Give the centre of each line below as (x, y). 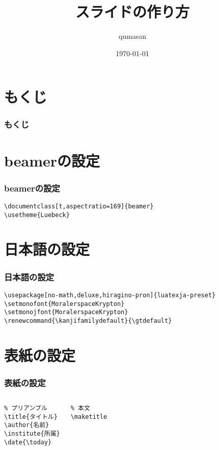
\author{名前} (27, 425)
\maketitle (89, 417)
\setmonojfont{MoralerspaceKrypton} (66, 312)
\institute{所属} (32, 434)
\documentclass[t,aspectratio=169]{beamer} (79, 206)
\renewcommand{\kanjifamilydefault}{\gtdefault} (88, 321)
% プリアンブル (26, 408)
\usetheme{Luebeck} (37, 215)
